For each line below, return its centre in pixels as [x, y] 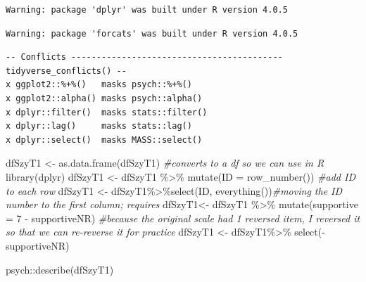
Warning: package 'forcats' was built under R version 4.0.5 [152, 33]
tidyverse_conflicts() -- [66, 71]
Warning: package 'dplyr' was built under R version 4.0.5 [147, 10]
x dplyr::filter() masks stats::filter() [107, 112]
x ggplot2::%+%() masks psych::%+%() [99, 85]
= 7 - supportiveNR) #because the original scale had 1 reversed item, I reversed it [183, 218]
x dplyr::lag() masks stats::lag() [99, 126]
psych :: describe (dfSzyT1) [60, 269]
